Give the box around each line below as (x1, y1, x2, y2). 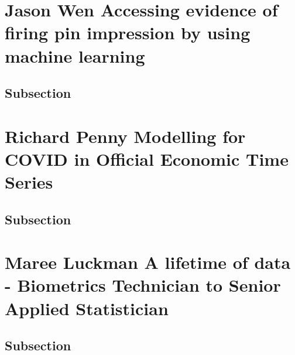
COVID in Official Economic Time (5, 146, 289, 170)
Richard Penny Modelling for (5, 124, 246, 148)
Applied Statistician (5, 296, 169, 320)
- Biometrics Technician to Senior (5, 273, 281, 297)
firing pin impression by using (5, 21, 251, 45)
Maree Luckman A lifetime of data (5, 250, 291, 274)
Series (5, 170, 53, 194)
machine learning (5, 43, 145, 67)
